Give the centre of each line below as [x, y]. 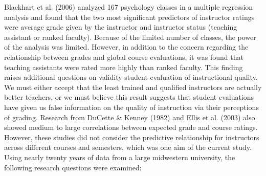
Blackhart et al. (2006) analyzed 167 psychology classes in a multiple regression [129, 7]
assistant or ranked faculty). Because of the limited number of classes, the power [130, 37]
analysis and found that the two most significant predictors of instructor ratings [129, 17]
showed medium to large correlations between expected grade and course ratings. [131, 127]
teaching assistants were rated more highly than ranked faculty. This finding [124, 67]
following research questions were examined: [73, 167]
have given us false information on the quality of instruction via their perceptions [131, 107]
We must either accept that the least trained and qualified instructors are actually [133, 87]
